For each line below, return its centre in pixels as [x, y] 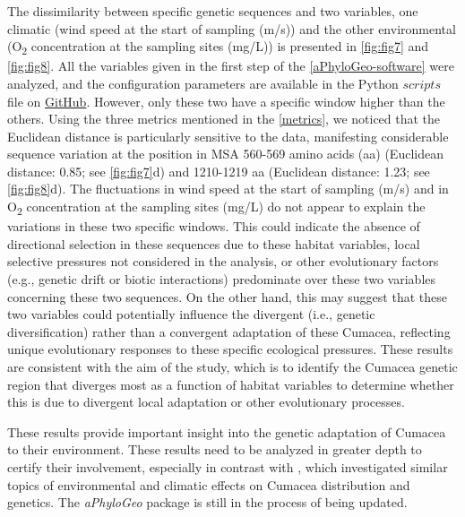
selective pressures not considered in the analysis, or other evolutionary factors [223, 261]
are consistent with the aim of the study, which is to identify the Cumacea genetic [232, 366]
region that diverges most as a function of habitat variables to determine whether [231, 384]
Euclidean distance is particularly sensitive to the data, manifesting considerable [228, 136]
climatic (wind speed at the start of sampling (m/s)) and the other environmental [232, 28]
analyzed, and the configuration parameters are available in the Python [203, 83]
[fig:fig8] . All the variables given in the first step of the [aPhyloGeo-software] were [231, 66]
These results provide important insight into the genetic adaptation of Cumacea [227, 431]
